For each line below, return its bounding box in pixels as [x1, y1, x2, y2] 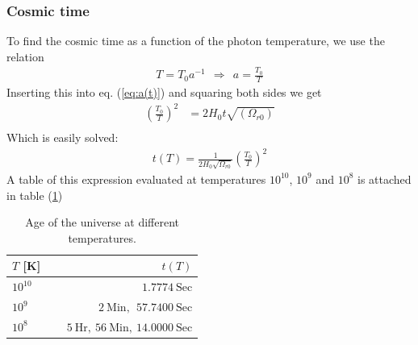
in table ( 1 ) [6, 186, 63, 203]
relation [6, 48, 44, 64]
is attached [357, 170, 412, 187]
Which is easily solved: [6, 129, 119, 146]
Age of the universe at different [25, 214, 179, 231]
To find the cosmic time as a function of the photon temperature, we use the [6, 32, 385, 49]
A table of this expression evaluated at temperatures [6, 170, 266, 187]
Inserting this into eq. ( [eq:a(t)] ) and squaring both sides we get [6, 83, 322, 100]
